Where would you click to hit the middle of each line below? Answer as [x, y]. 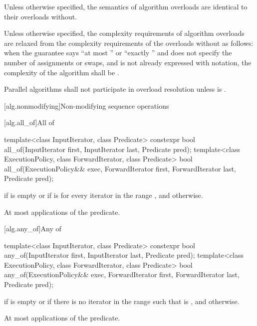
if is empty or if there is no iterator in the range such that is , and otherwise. [122, 301]
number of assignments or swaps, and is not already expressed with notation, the [128, 62]
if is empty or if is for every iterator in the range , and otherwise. [104, 195]
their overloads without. [41, 16]
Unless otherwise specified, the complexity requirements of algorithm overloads [124, 33]
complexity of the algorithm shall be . [62, 72]
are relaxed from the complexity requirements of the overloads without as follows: [129, 43]
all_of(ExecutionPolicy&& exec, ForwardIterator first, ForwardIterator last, [120, 168]
